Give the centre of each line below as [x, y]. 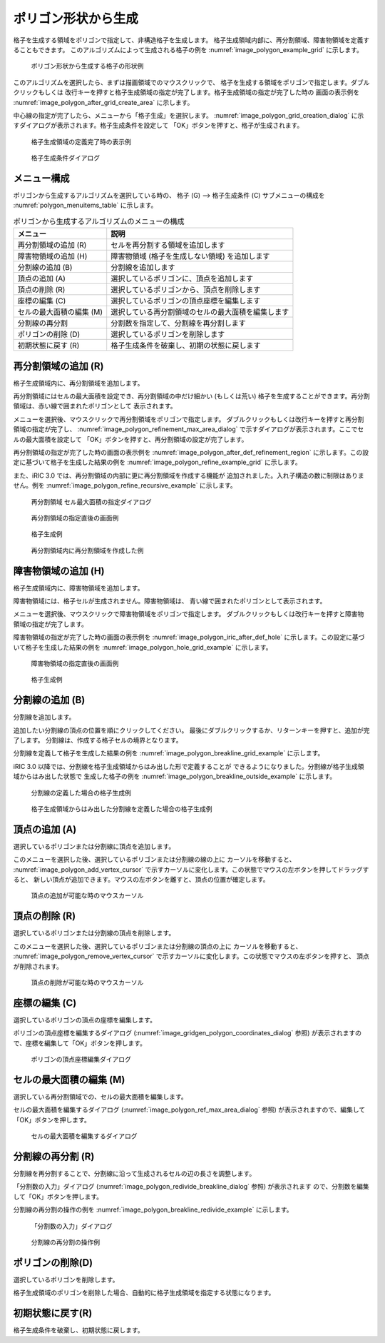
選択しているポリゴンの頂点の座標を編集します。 [85, 1020]
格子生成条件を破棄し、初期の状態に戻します [186, 346]
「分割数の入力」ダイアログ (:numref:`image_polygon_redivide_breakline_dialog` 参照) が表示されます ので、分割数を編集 [191, 1187]
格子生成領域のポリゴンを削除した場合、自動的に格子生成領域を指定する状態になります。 [144, 1293]
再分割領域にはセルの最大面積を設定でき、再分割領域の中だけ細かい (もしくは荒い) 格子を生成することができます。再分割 [191, 396]
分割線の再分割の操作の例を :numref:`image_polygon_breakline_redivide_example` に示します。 [153, 1209]
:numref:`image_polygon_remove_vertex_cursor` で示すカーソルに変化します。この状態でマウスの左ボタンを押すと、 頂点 [191, 956]
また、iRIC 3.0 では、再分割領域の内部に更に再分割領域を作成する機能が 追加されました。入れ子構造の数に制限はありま [189, 476]
